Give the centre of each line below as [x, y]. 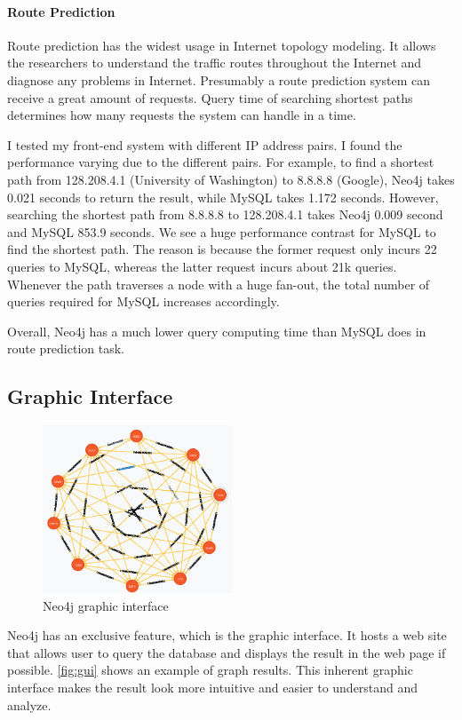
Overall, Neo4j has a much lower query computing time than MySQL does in [217, 331]
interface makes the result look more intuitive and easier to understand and [213, 688]
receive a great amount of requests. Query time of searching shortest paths [210, 97]
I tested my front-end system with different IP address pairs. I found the [205, 144]
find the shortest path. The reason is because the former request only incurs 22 [222, 249]
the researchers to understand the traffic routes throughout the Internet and [215, 63]
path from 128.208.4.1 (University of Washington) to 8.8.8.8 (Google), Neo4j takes [231, 179]
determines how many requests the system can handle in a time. [182, 115]
